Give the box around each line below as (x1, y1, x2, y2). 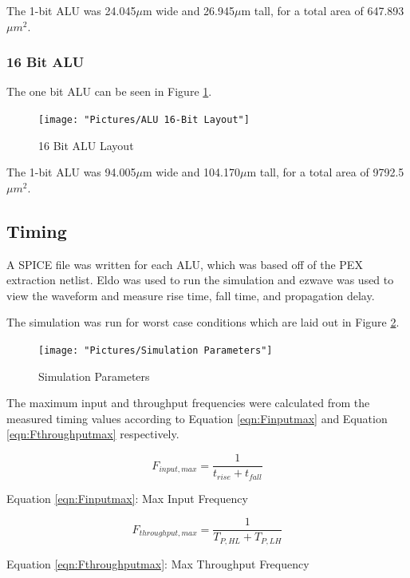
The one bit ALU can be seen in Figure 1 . (6, 83, 212, 100)
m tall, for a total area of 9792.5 (246, 164, 404, 180)
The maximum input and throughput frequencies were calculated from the (6, 394, 370, 411)
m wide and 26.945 (142, 2, 235, 18)
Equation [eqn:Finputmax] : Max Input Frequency (6, 489, 248, 506)
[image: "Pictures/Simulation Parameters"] (38, 345, 273, 357)
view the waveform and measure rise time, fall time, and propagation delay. (6, 287, 375, 303)
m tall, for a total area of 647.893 (241, 2, 404, 18)
